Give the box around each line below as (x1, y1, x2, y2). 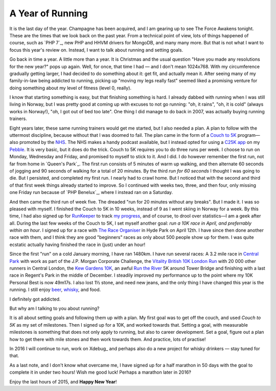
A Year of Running (9, 8, 88, 19)
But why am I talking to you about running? (9, 305, 100, 311)
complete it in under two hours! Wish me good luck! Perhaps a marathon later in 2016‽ (9, 369, 192, 375)
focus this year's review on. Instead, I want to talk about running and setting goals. (9, 46, 183, 53)
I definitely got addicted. (9, 296, 61, 302)
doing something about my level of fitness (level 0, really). (9, 85, 132, 91)
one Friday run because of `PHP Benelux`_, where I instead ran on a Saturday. (9, 189, 173, 196)
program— (237, 132, 260, 138)
